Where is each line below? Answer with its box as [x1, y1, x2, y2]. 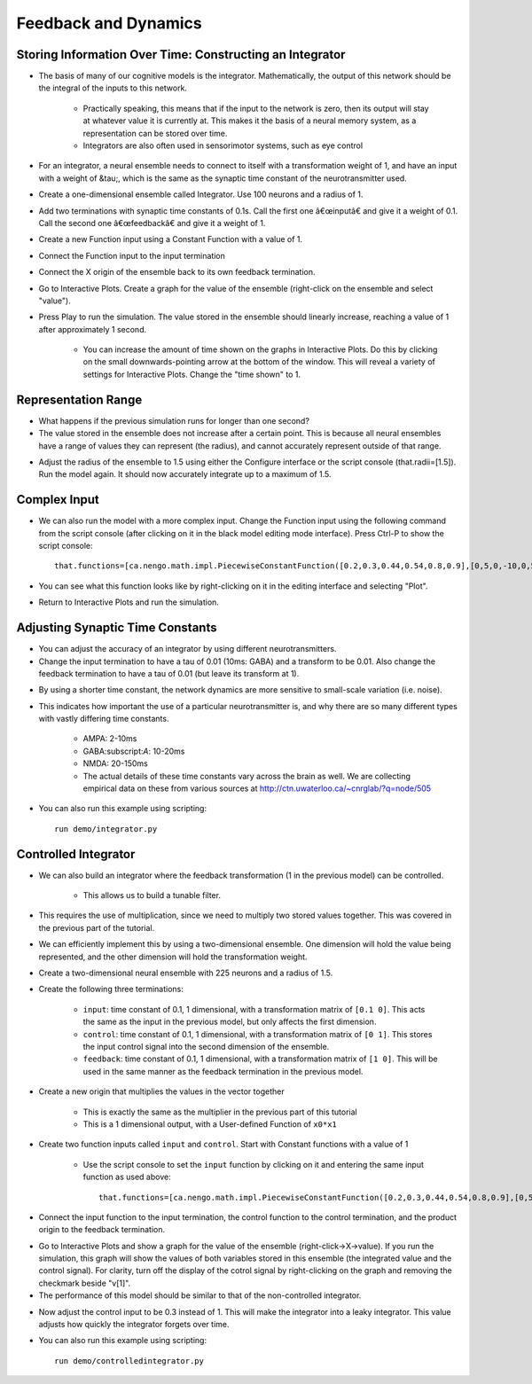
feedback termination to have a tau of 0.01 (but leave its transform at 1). [38, 668, 300, 678]
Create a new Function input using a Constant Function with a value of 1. [38, 234, 303, 245]
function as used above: [82, 1171, 172, 1183]
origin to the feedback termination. [38, 1224, 166, 1235]
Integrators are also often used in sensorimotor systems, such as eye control [82, 140, 364, 151]
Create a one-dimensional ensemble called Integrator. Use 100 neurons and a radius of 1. [38, 189, 364, 199]
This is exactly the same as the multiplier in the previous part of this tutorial [82, 1106, 358, 1117]
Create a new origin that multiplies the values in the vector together [38, 1086, 285, 1097]
